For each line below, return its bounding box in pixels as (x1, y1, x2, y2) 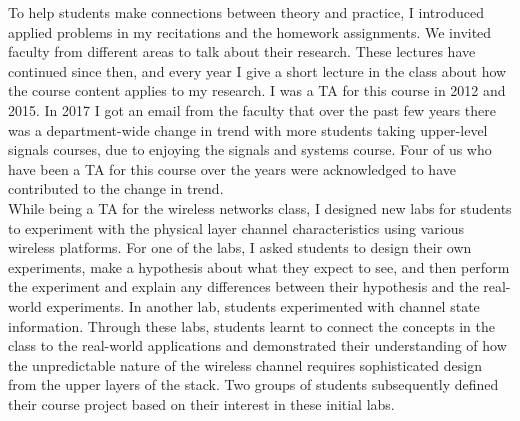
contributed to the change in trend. (8, 178, 224, 199)
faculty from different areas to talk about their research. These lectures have (8, 41, 476, 62)
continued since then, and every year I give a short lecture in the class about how (8, 60, 507, 81)
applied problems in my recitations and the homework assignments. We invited (8, 21, 492, 42)
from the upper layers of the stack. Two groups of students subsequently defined (8, 374, 499, 395)
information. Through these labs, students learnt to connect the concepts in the (8, 315, 496, 336)
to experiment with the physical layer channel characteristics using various (8, 217, 464, 238)
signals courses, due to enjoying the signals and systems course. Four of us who (8, 139, 492, 160)
